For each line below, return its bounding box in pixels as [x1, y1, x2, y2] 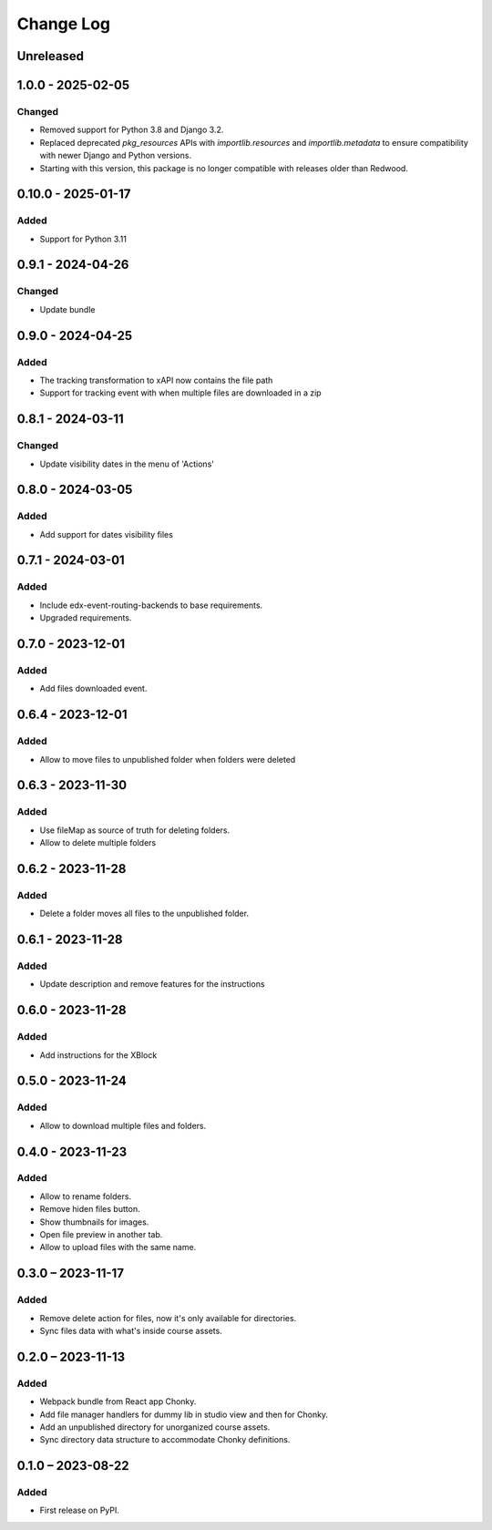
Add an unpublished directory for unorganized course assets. [39, 1422, 271, 1432]
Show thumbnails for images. [39, 1217, 149, 1227]
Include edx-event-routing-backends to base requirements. [39, 600, 263, 611]
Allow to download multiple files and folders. [39, 1120, 207, 1131]
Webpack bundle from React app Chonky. [39, 1396, 197, 1407]
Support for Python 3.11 [39, 233, 128, 244]
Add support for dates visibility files [39, 529, 173, 539]
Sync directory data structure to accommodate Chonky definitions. [39, 1434, 291, 1445]
